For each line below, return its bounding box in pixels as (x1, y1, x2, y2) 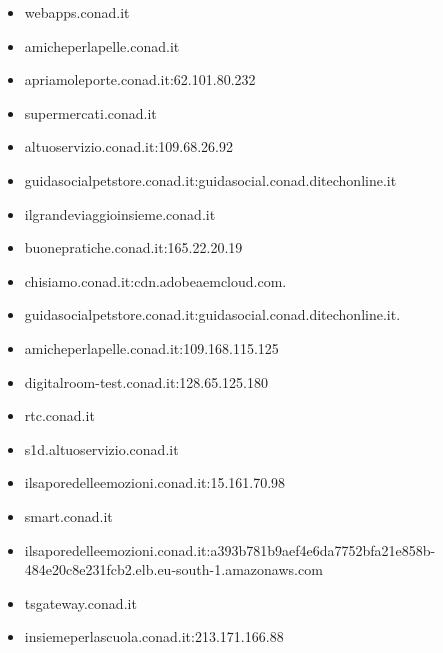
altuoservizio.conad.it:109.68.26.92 (24, 136, 234, 157)
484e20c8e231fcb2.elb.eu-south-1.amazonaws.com (24, 559, 323, 580)
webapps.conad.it (24, 2, 130, 22)
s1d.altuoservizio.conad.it (24, 438, 179, 459)
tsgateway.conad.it (24, 592, 137, 613)
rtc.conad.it (24, 405, 95, 426)
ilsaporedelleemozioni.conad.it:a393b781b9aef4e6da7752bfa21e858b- (24, 539, 436, 560)
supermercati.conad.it (24, 102, 157, 123)
